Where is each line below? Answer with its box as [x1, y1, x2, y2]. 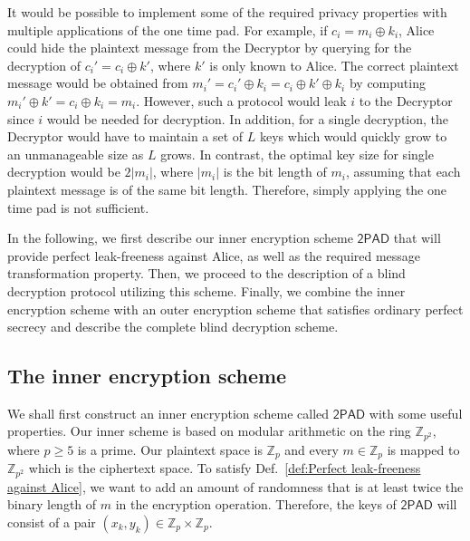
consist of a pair [7, 513, 96, 532]
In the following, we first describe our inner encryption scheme [7, 228, 353, 247]
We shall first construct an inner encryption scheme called [7, 403, 330, 422]
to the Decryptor [359, 91, 453, 110]
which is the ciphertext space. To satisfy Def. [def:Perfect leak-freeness [28, 459, 421, 478]
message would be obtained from [7, 73, 188, 92]
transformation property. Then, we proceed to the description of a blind [7, 264, 406, 283]
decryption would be [7, 162, 120, 181]
